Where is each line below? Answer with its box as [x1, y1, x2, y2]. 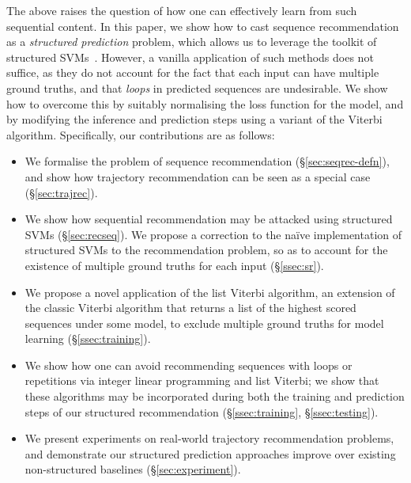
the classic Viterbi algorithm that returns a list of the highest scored [25, 299, 356, 316]
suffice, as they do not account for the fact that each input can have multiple [6, 64, 379, 81]
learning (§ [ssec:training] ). [25, 330, 151, 347]
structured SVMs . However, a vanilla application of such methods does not [6, 48, 374, 65]
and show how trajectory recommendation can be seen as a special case [25, 168, 371, 184]
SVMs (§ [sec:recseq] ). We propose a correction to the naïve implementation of [25, 226, 402, 242]
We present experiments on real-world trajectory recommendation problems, [25, 430, 394, 447]
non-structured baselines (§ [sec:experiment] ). [25, 461, 241, 477]
